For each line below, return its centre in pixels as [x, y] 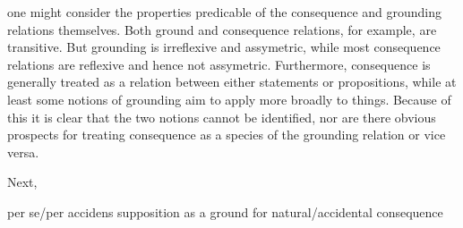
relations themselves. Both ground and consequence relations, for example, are [222, 29]
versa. [23, 152]
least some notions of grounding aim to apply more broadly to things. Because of [229, 99]
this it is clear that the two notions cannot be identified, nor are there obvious [222, 117]
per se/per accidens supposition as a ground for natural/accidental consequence [225, 211]
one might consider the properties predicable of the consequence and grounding [224, 12]
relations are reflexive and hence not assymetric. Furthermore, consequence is [219, 64]
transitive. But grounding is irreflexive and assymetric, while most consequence [224, 47]
